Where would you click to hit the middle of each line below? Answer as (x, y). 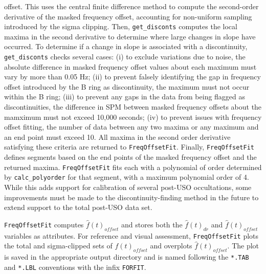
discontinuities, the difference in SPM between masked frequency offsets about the (133, 107)
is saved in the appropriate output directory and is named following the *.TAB (127, 257)
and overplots (171, 246)
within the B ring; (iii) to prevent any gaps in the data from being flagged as (125, 97)
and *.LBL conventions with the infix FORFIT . (75, 267)
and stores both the (152, 224)
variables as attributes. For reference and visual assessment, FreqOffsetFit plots (131, 235)
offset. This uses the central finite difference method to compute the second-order (131, 6)
